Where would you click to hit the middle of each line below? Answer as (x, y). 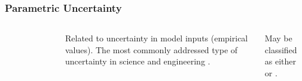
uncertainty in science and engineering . (138, 61)
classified (281, 49)
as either (280, 61)
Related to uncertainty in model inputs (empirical (157, 38)
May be (278, 38)
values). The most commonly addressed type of (152, 49)
